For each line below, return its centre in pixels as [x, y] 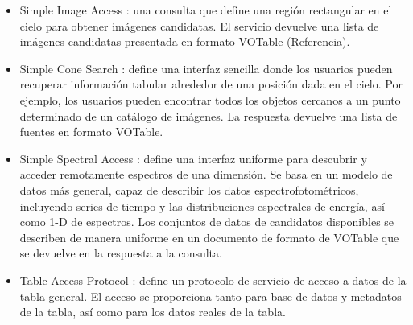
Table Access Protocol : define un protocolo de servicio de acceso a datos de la [213, 280]
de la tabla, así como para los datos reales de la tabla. [153, 312]
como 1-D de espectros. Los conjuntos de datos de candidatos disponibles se [207, 222]
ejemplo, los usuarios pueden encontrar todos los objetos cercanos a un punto [210, 99]
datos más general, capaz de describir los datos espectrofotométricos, [189, 189]
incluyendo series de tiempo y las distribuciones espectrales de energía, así [202, 206]
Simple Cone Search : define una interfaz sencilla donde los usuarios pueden [206, 68]
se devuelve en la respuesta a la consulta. [121, 253]
